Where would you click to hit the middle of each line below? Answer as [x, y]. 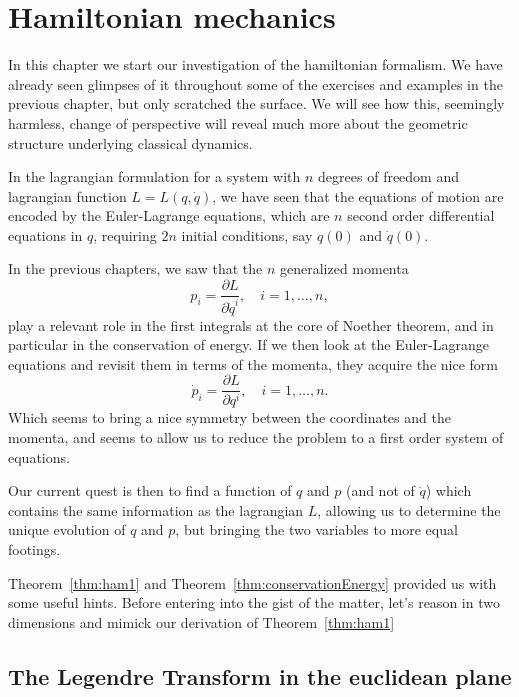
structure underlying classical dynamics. [130, 142]
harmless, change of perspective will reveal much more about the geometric [238, 122]
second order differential [421, 215]
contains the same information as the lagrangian [156, 509]
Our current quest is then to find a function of [150, 490]
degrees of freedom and [389, 176]
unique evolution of [67, 529]
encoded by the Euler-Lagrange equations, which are [169, 215]
